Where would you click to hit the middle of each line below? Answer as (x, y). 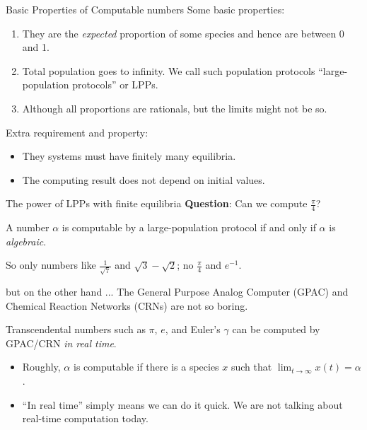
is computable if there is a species (146, 367)
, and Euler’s (193, 329)
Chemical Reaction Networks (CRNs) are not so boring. (127, 305)
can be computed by (276, 329)
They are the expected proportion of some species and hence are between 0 (183, 33)
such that (251, 367)
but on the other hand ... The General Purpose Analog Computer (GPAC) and (177, 292)
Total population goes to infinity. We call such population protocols (169, 70)
